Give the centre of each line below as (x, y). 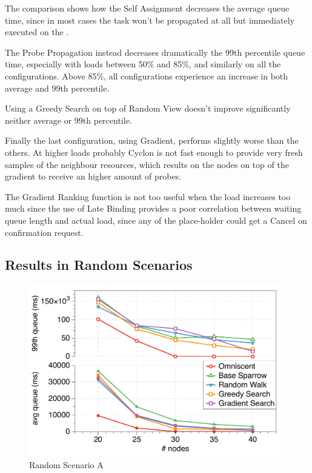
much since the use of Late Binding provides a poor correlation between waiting (153, 208)
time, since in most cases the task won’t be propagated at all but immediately (150, 20)
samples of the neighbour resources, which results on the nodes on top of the (147, 164)
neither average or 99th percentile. (68, 120)
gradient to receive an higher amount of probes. (93, 176)
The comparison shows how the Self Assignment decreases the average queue (147, 8)
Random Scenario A (66, 464)
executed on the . (37, 32)
